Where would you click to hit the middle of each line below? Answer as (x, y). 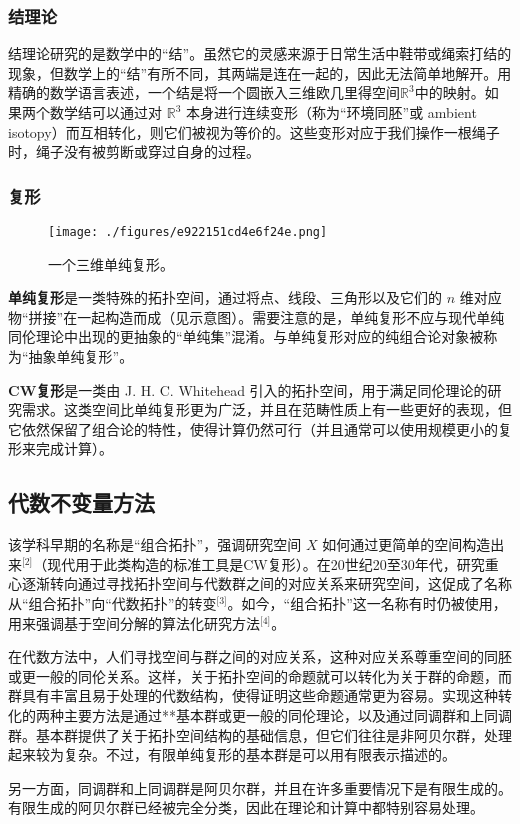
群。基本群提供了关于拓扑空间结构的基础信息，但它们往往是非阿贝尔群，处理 (260, 734)
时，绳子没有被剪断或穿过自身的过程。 (134, 151)
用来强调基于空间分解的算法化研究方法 (134, 622)
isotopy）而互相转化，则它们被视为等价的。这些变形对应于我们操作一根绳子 (254, 131)
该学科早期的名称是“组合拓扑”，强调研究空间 (155, 544)
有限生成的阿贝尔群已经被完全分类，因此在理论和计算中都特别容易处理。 (246, 807)
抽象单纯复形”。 (81, 356)
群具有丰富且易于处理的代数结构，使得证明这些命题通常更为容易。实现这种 (253, 695)
